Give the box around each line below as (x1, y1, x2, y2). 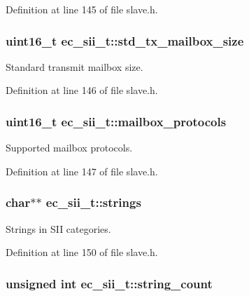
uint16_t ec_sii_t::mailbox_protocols (6, 112, 227, 130)
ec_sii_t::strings (45, 194, 141, 211)
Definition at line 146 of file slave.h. (6, 83, 158, 97)
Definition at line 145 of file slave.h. (6, 2, 158, 16)
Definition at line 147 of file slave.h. (6, 163, 158, 178)
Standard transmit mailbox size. (6, 59, 143, 74)
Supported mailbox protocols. (6, 140, 133, 155)
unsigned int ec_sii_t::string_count (6, 274, 213, 292)
